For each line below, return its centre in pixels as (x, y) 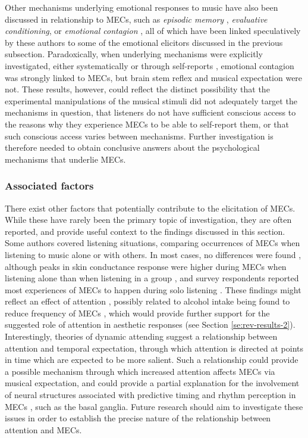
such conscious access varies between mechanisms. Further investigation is (139, 136)
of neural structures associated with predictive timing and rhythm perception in (150, 395)
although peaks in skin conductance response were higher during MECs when (146, 266)
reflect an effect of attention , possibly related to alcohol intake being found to (147, 301)
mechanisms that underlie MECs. (65, 159)
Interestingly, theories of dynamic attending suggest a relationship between (141, 336)
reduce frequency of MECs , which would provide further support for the (137, 313)
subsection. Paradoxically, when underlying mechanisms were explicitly (134, 54)
